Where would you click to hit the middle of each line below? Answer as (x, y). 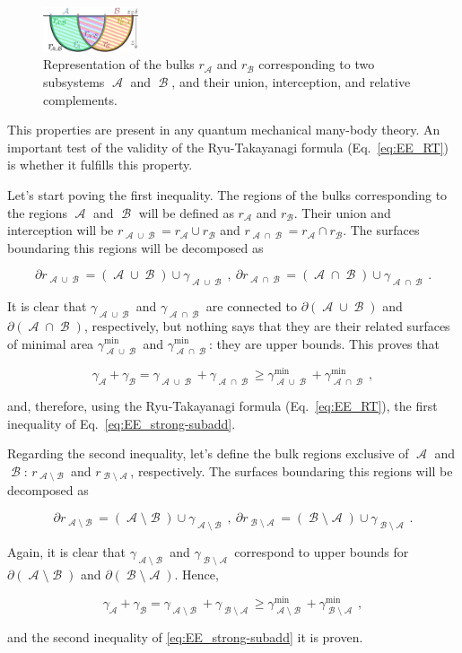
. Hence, (196, 574)
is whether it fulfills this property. (100, 165)
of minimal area (51, 343)
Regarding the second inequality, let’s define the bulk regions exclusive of (208, 453)
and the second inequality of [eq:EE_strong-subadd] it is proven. (185, 637)
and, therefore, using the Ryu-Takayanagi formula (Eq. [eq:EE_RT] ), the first (222, 406)
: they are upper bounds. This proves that (324, 343)
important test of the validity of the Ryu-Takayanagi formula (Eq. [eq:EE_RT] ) (228, 147)
